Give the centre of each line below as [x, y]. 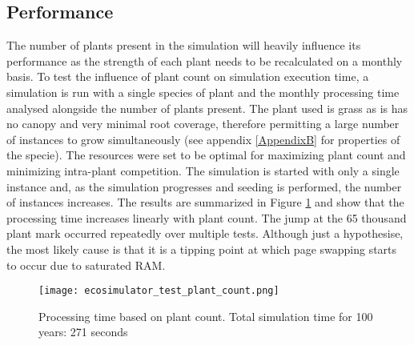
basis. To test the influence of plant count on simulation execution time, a [188, 76]
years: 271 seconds [83, 332]
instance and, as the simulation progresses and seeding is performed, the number [204, 186]
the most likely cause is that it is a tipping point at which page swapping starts [202, 249]
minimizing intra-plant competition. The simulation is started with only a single [203, 170]
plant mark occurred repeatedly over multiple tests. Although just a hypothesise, [205, 233]
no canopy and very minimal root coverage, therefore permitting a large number [203, 124]
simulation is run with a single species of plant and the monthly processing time [203, 92]
